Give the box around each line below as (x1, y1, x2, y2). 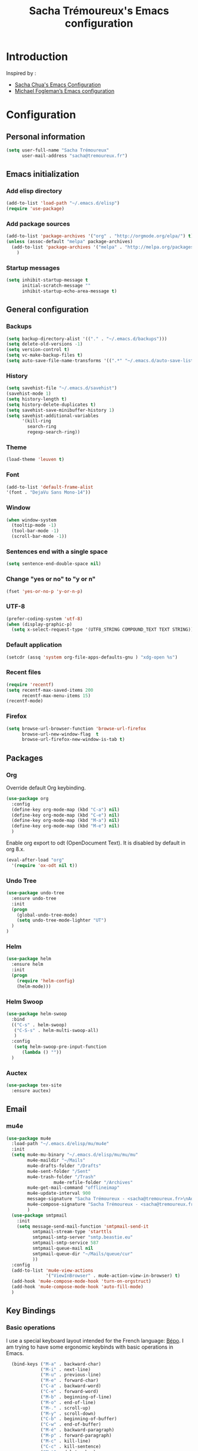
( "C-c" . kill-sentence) (40, 1443, 101, 1449)
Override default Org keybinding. (6, 784, 86, 791)
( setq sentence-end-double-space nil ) (6, 561, 101, 567)
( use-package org (6, 795, 49, 801)
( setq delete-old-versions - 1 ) (6, 341, 83, 347)
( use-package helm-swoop (6, 1011, 67, 1017)
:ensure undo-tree (11, 895, 57, 901)
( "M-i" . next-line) (40, 1366, 91, 1372)
